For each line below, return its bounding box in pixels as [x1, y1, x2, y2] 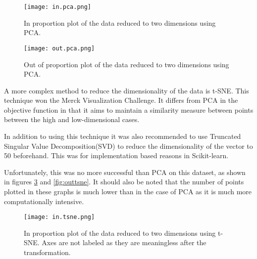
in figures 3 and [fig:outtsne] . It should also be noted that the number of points [4, 176, 244, 187]
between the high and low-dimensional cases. [4, 114, 140, 125]
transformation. [24, 247, 71, 258]
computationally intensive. [4, 196, 84, 206]
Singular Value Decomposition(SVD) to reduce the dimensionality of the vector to [4, 140, 253, 151]
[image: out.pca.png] [24, 44, 95, 52]
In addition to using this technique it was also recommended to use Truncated [4, 131, 241, 141]
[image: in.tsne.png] [24, 214, 95, 221]
